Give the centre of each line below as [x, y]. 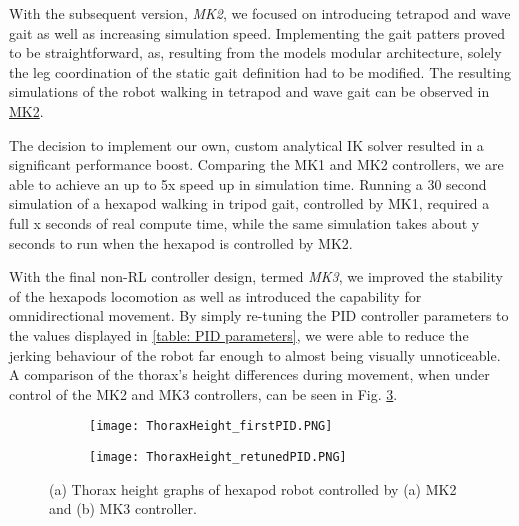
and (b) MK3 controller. [123, 508]
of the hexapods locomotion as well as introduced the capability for [215, 295]
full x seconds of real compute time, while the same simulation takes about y [244, 222]
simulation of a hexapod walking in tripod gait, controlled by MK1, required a [249, 203]
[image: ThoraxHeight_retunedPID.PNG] [218, 456]
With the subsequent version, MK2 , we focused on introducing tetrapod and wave [260, 13]
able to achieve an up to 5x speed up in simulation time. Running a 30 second [248, 183]
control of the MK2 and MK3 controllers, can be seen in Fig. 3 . [203, 393]
